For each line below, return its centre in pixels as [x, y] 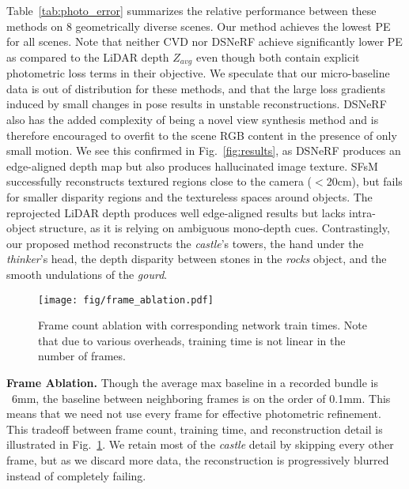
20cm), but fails [364, 181]
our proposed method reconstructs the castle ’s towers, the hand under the [185, 243]
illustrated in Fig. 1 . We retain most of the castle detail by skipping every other [200, 444]
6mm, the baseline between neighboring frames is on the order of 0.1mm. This [201, 398]
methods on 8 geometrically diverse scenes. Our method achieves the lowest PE [199, 26]
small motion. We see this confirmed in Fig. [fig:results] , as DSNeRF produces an [204, 150]
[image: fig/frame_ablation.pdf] [126, 300]
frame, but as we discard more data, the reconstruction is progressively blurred [198, 459]
